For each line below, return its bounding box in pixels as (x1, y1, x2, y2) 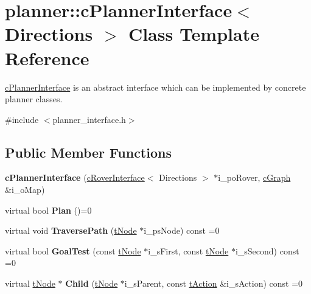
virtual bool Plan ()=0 (5, 203, 92, 216)
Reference (5, 45, 89, 70)
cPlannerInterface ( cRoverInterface (5, 171, 145, 184)
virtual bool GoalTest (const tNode (5, 244, 141, 257)
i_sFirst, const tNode (148, 244, 229, 257)
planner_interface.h (52, 113, 126, 125)
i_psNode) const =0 (144, 224, 220, 237)
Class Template (128, 21, 259, 46)
